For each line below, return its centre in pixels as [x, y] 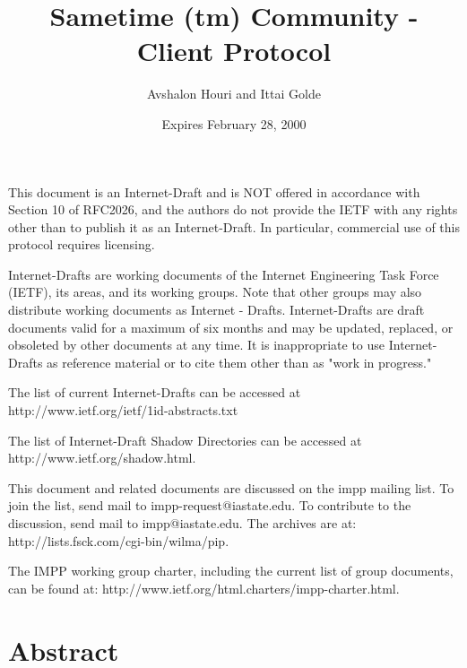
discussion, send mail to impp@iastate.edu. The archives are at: [182, 523]
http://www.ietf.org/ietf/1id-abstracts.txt [123, 410]
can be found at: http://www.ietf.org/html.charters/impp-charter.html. [204, 588]
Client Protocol [234, 51]
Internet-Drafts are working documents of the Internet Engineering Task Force [224, 274]
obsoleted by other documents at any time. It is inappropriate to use [197, 345]
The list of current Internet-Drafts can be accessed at [155, 392]
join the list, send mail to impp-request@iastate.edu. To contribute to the [210, 505]
